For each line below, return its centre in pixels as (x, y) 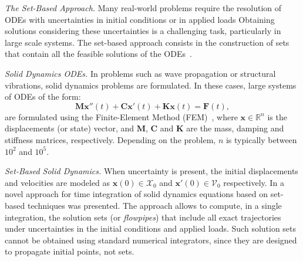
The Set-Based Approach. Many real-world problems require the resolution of (143, 8)
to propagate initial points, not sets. (70, 251)
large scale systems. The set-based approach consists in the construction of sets (147, 42)
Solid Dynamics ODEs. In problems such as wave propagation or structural (140, 73)
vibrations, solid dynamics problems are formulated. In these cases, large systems (151, 85)
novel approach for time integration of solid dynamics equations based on (137, 194)
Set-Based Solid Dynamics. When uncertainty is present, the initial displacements (151, 171)
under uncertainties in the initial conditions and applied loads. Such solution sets (151, 228)
